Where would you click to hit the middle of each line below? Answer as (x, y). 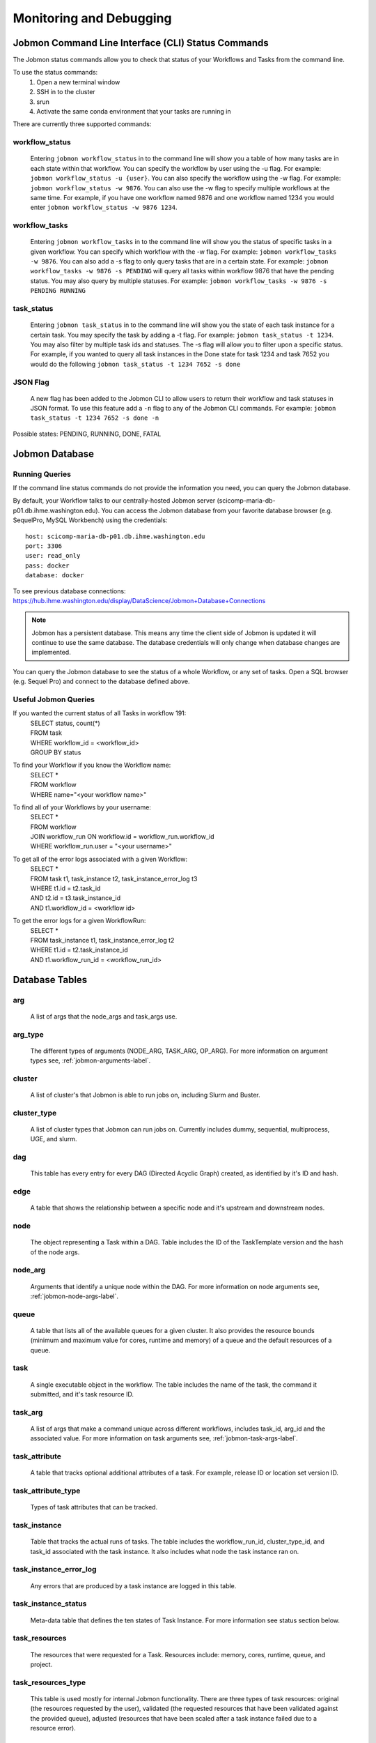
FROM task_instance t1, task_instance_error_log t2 (102, 940)
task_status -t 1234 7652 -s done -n (95, 418)
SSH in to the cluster (66, 92)
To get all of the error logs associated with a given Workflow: (100, 859)
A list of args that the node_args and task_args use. (104, 1016)
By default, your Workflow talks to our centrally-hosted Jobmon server (114, 501)
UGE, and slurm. (54, 1139)
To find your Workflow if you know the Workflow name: (92, 765)
